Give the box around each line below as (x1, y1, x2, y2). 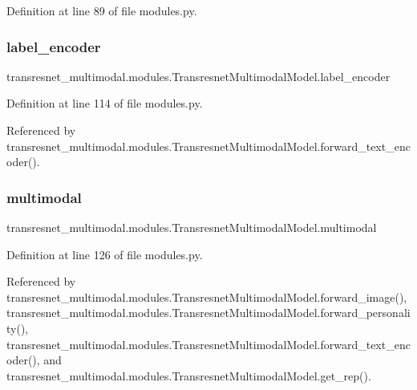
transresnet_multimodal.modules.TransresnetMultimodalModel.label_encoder (6, 67, 391, 84)
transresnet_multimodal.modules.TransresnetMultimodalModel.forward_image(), (6, 288, 407, 305)
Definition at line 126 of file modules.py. (6, 246, 203, 262)
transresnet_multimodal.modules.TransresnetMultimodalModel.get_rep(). (6, 367, 371, 384)
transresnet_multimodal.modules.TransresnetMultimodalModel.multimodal (6, 219, 377, 235)
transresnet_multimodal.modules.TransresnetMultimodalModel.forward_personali (6, 304, 411, 321)
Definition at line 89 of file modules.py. (6, 2, 197, 18)
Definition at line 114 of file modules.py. (6, 95, 203, 112)
